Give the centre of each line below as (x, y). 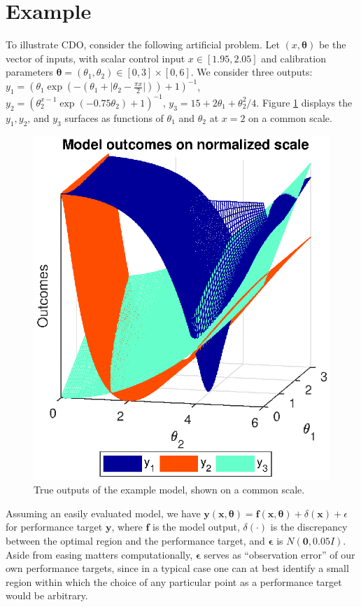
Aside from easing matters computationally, (99, 554)
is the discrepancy (309, 527)
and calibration (293, 58)
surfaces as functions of (114, 117)
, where (127, 527)
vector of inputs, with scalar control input (95, 58)
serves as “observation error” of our (279, 554)
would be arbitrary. (47, 595)
